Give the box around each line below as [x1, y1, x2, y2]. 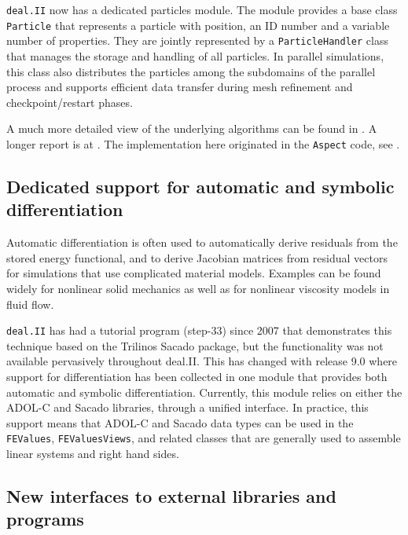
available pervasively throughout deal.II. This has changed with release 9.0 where [6, 353, 398, 369]
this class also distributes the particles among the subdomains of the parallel [6, 63, 376, 79]
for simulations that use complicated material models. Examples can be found [6, 265, 381, 281]
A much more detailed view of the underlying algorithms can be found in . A [6, 120, 377, 137]
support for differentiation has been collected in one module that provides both [6, 368, 388, 384]
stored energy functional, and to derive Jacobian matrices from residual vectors [6, 249, 388, 266]
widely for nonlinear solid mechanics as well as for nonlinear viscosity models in [6, 280, 390, 296]
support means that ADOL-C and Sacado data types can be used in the [6, 414, 354, 431]
